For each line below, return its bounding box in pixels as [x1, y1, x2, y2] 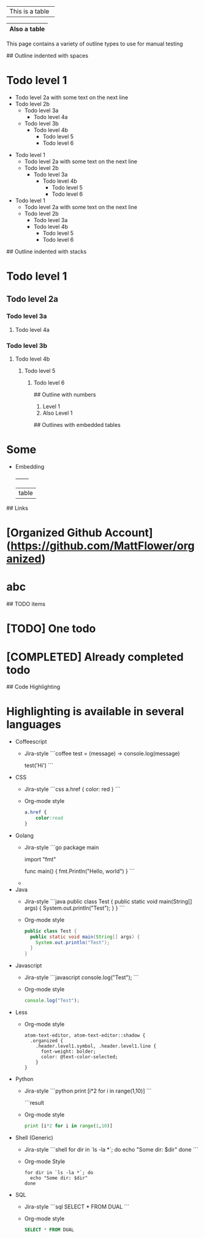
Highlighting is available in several [6, 705, 184, 718]
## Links [6, 504, 29, 512]
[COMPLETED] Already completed [6, 650, 184, 664]
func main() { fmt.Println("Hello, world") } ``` [24, 867, 135, 875]
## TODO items [6, 601, 46, 608]
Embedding [15, 463, 45, 471]
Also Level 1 [42, 409, 73, 417]
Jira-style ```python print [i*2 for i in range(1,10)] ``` [24, 1087, 152, 1094]
